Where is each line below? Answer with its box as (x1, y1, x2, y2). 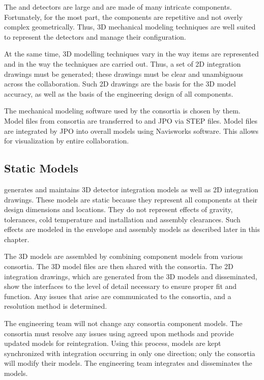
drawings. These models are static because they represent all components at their (4, 194, 258, 204)
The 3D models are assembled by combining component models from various (4, 251, 243, 261)
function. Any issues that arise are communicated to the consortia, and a (4, 290, 231, 301)
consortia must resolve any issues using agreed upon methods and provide (4, 328, 234, 338)
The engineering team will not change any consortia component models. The (4, 318, 243, 329)
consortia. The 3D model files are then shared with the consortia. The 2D (4, 261, 233, 272)
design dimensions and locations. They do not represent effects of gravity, (4, 204, 233, 215)
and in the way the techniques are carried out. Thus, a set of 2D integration (4, 58, 241, 69)
